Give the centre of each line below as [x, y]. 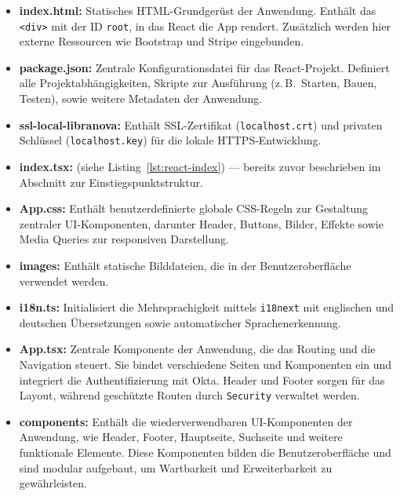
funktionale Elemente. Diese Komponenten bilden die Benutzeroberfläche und [205, 452]
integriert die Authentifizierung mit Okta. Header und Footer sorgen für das [202, 379]
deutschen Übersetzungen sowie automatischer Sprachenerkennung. [180, 322]
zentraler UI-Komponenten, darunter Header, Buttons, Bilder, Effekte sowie [201, 223]
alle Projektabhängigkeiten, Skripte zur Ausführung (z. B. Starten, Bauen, [198, 83]
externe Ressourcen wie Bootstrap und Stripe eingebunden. [162, 41]
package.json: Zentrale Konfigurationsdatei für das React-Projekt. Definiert [204, 67]
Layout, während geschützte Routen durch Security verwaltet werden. [189, 395]
